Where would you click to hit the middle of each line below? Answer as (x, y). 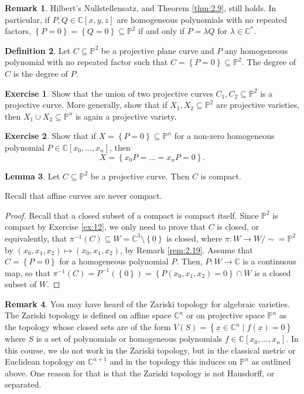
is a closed (273, 272)
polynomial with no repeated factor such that (86, 62)
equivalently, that (36, 238)
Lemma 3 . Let (33, 176)
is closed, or (238, 227)
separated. (23, 384)
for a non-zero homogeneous (224, 136)
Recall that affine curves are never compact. (83, 196)
